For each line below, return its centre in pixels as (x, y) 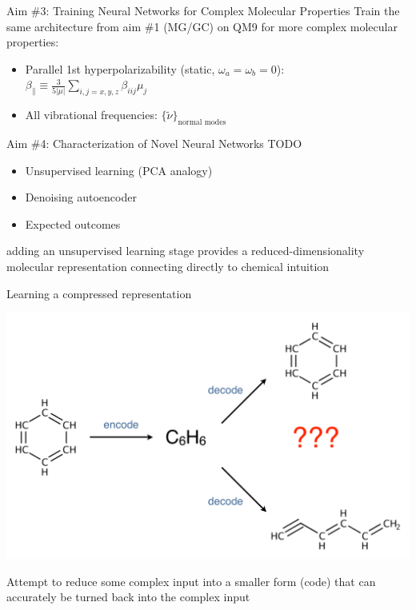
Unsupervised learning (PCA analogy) (119, 170)
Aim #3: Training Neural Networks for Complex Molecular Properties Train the (203, 10)
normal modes (202, 122)
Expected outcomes (73, 223)
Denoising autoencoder (81, 197)
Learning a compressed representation (99, 293)
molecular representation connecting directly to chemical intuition (168, 266)
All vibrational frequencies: (91, 115)
